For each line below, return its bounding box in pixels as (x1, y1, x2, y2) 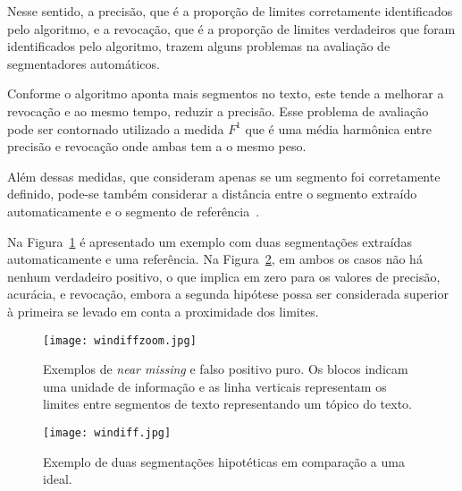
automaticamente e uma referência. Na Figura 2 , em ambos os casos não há (7, 250, 423, 268)
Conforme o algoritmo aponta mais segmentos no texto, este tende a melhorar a (7, 84, 444, 103)
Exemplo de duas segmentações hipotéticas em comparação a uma (43, 452, 405, 470)
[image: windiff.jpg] (43, 426, 172, 439)
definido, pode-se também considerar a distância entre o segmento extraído (7, 184, 417, 203)
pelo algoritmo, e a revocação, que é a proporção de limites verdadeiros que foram (7, 19, 456, 38)
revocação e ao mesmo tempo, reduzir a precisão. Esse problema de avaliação (7, 101, 429, 120)
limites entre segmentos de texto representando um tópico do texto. (43, 394, 412, 413)
